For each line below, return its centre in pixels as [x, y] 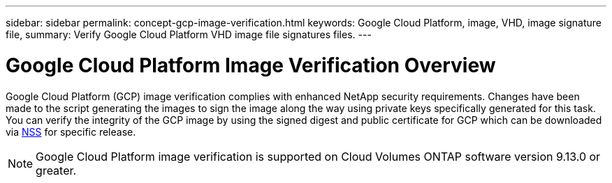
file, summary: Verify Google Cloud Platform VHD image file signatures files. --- [189, 34]
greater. [56, 170]
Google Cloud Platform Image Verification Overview [251, 65]
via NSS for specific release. [71, 132]
